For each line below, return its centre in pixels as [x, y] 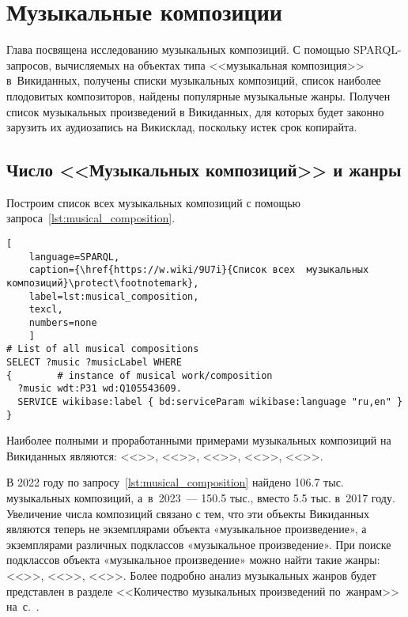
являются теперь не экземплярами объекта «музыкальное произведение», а [187, 529]
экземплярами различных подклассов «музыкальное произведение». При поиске [199, 544]
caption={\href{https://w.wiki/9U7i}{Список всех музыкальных [199, 270]
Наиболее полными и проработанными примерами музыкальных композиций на [199, 440]
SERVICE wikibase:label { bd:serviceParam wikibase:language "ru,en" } [210, 401]
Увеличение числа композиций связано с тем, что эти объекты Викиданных [188, 513]
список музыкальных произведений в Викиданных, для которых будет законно [195, 111]
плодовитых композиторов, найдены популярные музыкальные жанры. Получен [198, 95]
